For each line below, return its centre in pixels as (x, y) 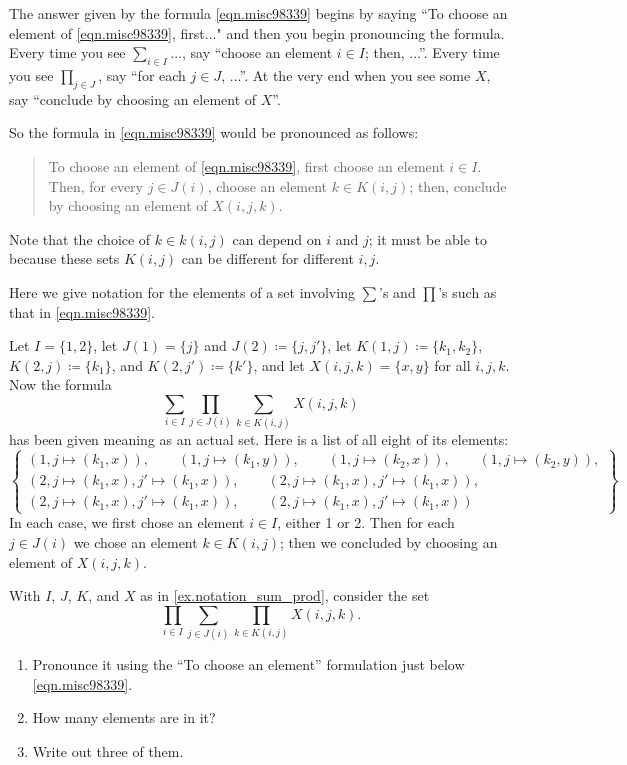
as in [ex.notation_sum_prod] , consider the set (285, 595)
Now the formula (60, 384)
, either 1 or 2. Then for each (366, 522)
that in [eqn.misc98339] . (82, 311)
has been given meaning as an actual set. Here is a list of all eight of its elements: (259, 439)
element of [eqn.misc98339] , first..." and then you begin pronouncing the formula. (257, 32)
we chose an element (135, 542)
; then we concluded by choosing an (388, 542)
